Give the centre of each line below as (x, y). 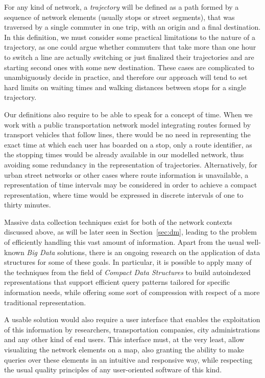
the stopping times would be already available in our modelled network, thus (124, 154)
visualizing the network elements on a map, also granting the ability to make (124, 349)
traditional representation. (45, 302)
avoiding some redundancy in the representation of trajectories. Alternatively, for (131, 164)
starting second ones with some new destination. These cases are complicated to (129, 67)
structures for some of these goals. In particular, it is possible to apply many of (128, 262)
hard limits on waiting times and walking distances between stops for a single (125, 87)
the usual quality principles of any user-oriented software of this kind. (113, 370)
